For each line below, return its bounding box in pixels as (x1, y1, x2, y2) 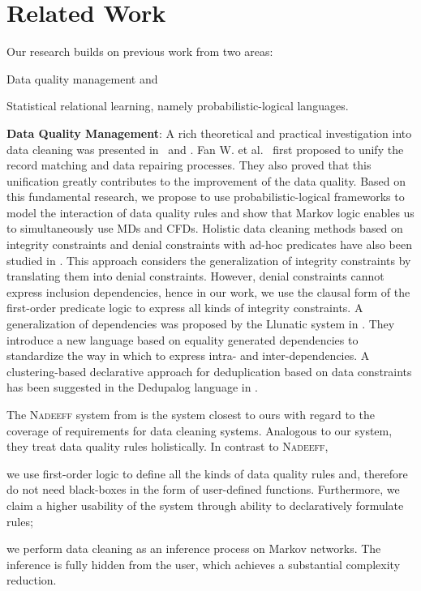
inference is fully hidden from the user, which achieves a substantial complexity (6, 555, 401, 572)
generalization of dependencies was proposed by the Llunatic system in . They (6, 315, 395, 332)
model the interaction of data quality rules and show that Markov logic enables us (6, 203, 415, 221)
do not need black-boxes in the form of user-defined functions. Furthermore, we (6, 481, 400, 498)
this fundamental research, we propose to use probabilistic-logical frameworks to (6, 188, 405, 205)
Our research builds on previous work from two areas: (6, 43, 273, 60)
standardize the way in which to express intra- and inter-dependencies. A (6, 347, 370, 364)
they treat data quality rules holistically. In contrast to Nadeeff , (6, 438, 329, 455)
